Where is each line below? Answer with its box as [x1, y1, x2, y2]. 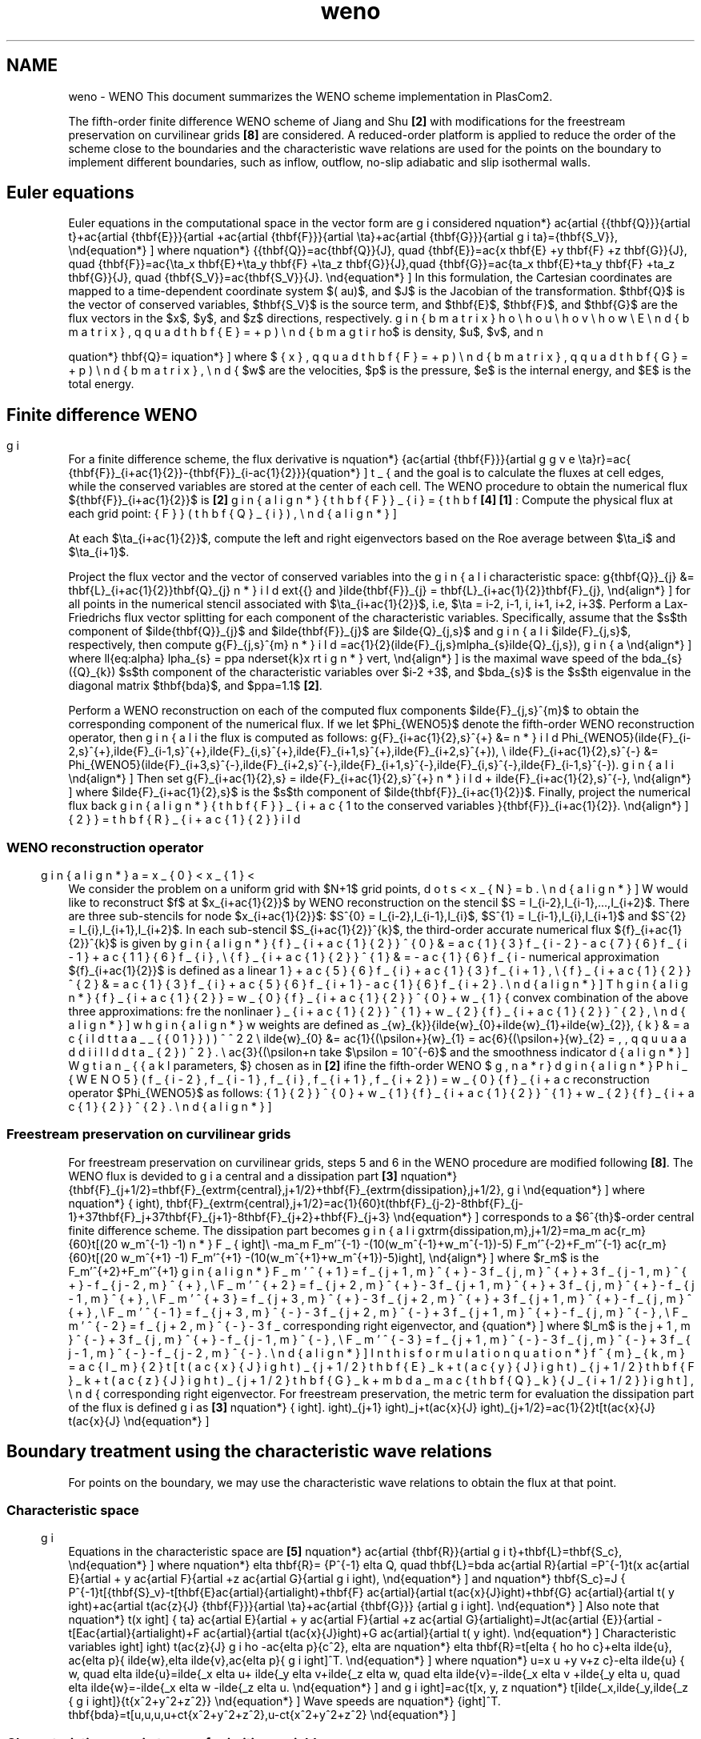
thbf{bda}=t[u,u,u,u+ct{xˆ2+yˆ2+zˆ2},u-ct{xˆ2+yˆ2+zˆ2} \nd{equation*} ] [68, 1708, 456, 1722]
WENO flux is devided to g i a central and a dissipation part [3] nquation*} [68, 1168, 458, 1183]
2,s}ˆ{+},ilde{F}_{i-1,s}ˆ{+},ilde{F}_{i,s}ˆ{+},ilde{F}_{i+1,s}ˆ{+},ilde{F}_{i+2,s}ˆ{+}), [68, 744, 499, 759]
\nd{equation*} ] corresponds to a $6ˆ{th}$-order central [393, 1209, 695, 1224]
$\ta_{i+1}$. [68, 545, 130, 559]
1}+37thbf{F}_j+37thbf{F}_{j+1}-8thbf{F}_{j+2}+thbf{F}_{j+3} [68, 1209, 391, 1224]
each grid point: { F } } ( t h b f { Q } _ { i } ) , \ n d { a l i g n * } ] [68, 507, 397, 521]
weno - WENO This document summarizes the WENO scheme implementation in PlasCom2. [68, 89, 553, 103]
